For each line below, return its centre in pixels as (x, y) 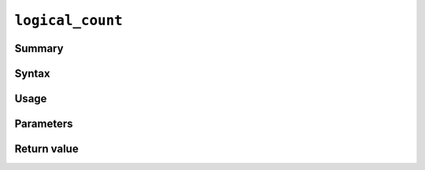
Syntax (32, 74)
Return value (46, 149)
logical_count (69, 20)
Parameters (44, 124)
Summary (39, 48)
